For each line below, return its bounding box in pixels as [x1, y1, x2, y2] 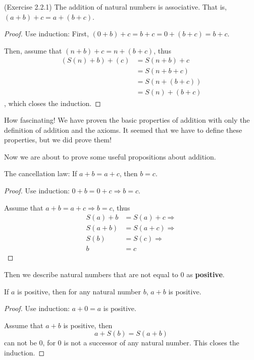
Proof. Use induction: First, [4, 28, 89, 39]
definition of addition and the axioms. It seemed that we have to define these [4, 124, 242, 135]
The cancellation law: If [4, 168, 77, 179]
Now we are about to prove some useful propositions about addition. [4, 151, 216, 162]
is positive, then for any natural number [17, 286, 141, 296]
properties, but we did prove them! [4, 134, 112, 145]
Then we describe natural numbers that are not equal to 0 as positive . [4, 269, 225, 279]
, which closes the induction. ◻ [4, 97, 101, 108]
